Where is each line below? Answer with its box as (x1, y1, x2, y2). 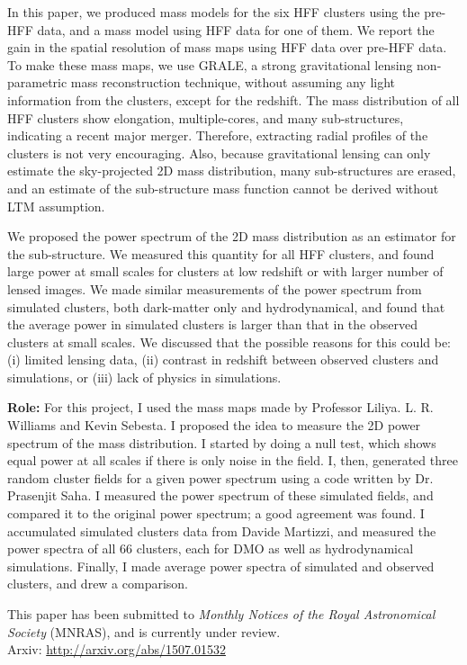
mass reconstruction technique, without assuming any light (70, 73, 396, 92)
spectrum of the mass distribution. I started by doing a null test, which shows (7, 433, 436, 452)
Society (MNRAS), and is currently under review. (7, 622, 281, 641)
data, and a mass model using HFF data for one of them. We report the (37, 20, 435, 39)
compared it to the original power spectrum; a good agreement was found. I (7, 504, 425, 523)
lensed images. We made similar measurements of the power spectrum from (7, 279, 422, 298)
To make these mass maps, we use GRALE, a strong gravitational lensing (7, 55, 413, 74)
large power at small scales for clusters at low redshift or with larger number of (7, 262, 444, 281)
